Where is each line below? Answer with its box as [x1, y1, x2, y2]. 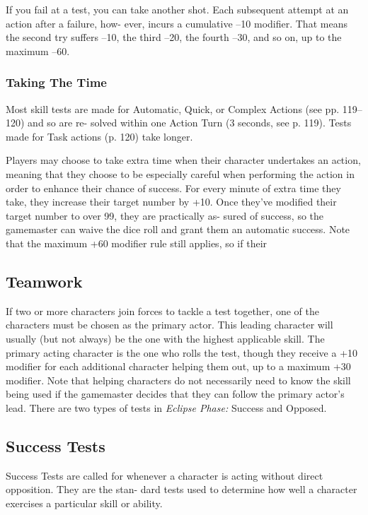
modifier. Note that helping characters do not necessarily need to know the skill [6, 372, 351, 387]
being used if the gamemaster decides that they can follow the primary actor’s [6, 386, 345, 401]
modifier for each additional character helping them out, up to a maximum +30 [6, 359, 351, 374]
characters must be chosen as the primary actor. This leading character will [6, 317, 333, 332]
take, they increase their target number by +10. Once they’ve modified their [6, 194, 337, 209]
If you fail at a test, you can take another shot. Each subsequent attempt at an [6, 2, 349, 16]
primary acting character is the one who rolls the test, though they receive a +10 [6, 345, 358, 360]
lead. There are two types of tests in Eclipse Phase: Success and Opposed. [6, 400, 327, 415]
